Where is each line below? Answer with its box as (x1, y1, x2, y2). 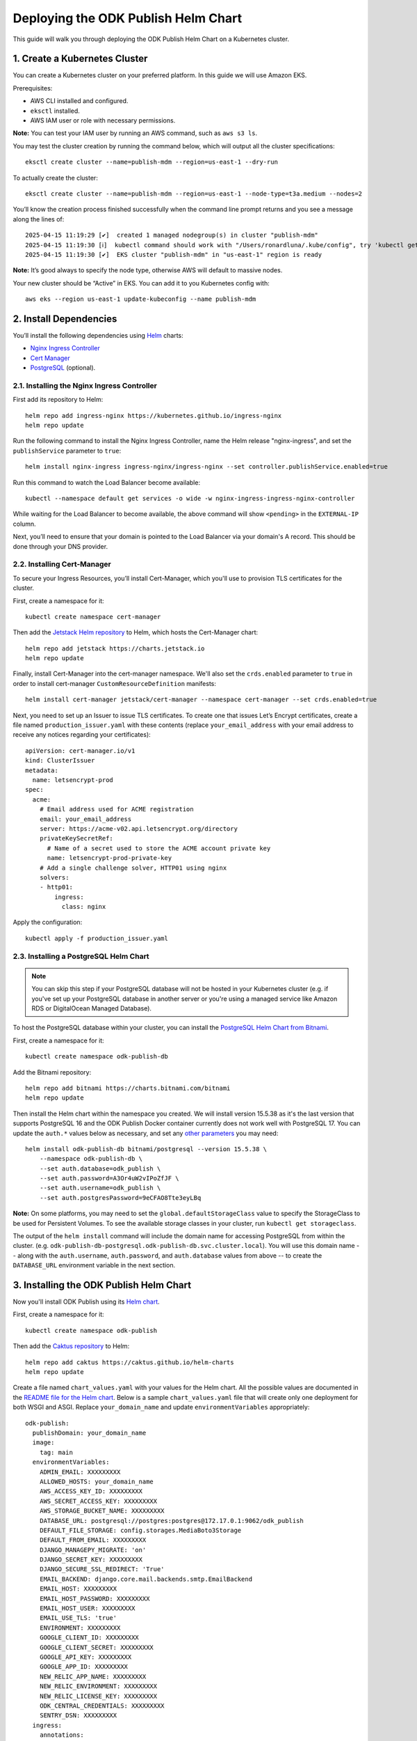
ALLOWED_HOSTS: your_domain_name (39, 1477, 154, 1485)
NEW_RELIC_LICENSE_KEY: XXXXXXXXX (39, 1692, 158, 1700)
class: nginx (61, 903, 106, 911)
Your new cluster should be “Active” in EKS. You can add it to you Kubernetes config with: (13, 279, 270, 287)
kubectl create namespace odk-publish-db (25, 1052, 168, 1061)
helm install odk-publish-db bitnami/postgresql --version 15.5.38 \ (25, 1145, 268, 1153)
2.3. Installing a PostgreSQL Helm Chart (13, 951, 149, 961)
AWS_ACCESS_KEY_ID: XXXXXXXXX (39, 1488, 142, 1495)
